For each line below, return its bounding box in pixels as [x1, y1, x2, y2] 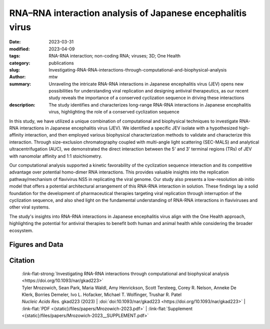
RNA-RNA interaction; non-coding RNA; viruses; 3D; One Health [48, 53, 181, 59]
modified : [9, 45, 30, 52]
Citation [9, 256, 35, 265]
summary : [9, 80, 31, 87]
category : [9, 60, 30, 66]
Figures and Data [9, 240, 63, 249]
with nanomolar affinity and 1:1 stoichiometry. [9, 153, 102, 159]
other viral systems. [9, 204, 50, 210]
